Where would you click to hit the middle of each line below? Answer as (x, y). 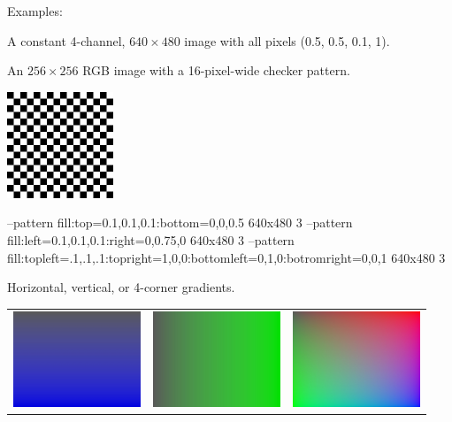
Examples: (35, 11)
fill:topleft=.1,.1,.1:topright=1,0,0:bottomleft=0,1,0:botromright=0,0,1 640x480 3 (226, 257)
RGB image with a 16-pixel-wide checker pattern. (216, 70)
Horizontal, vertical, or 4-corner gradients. (121, 287)
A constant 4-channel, (66, 40)
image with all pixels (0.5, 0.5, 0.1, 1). (287, 40)
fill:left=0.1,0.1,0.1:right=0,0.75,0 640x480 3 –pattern (151, 239)
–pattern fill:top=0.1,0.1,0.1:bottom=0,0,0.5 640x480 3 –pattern (180, 223)
